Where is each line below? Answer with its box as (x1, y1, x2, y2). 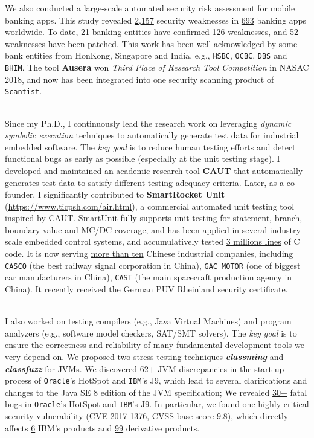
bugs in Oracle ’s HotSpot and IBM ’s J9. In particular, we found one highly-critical (5, 398, 309, 410)
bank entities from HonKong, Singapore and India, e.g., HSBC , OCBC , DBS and (5, 49, 287, 62)
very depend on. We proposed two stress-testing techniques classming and (5, 350, 284, 362)
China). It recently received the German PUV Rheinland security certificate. (5, 282, 288, 295)
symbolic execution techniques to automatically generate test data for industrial (5, 129, 299, 141)
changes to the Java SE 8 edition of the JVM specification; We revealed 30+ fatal (5, 385, 307, 398)
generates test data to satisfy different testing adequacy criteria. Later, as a (5, 176, 284, 188)
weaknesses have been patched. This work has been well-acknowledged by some (5, 37, 298, 50)
